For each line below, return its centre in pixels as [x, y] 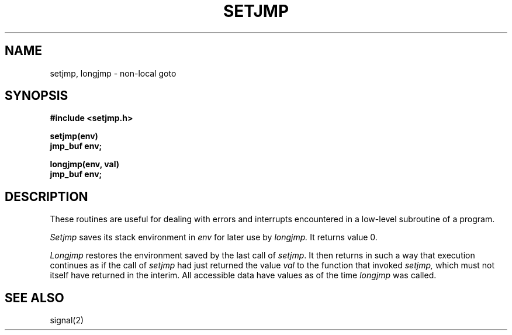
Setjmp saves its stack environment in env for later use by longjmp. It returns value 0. [214, 237]
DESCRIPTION [46, 196]
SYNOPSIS [37, 96]
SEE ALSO [34, 298]
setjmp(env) [74, 136]
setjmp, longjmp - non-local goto [113, 73]
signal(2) [67, 320]
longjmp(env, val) [84, 164]
